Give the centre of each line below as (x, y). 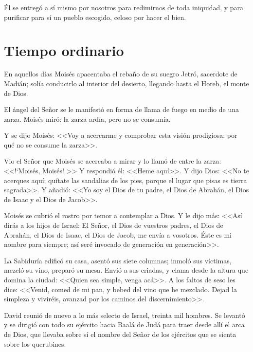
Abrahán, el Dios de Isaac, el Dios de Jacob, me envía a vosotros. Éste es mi (118, 234)
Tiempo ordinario (64, 50)
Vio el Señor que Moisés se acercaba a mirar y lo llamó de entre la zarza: (113, 161)
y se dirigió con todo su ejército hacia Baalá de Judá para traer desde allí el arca (124, 324)
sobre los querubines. (35, 343)
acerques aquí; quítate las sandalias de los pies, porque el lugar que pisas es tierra (126, 180)
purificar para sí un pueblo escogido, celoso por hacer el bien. (95, 17)
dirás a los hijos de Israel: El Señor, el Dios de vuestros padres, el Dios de (114, 225)
